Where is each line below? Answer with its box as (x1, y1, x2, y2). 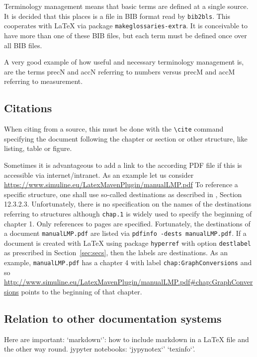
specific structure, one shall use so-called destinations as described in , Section (4, 189, 242, 199)
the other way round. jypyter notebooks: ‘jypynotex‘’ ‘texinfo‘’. (4, 344, 195, 354)
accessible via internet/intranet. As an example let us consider (4, 169, 194, 180)
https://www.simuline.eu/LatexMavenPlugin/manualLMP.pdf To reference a (4, 179, 238, 190)
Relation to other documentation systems (4, 310, 222, 326)
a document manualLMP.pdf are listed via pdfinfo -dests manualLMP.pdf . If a (4, 228, 247, 238)
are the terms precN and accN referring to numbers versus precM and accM (4, 66, 235, 76)
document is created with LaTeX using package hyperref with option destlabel (4, 237, 251, 248)
